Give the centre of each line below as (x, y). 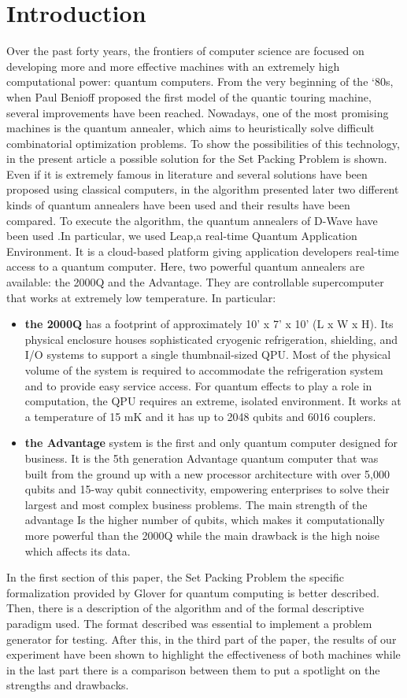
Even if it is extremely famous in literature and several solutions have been (187, 174)
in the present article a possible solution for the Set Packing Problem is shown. (197, 159)
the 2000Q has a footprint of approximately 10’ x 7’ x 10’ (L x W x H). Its (209, 324)
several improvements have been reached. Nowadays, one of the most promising (198, 112)
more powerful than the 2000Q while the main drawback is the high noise (202, 535)
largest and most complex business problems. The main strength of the (196, 504)
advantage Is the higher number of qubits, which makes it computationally (205, 520)
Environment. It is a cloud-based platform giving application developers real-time (203, 251)
